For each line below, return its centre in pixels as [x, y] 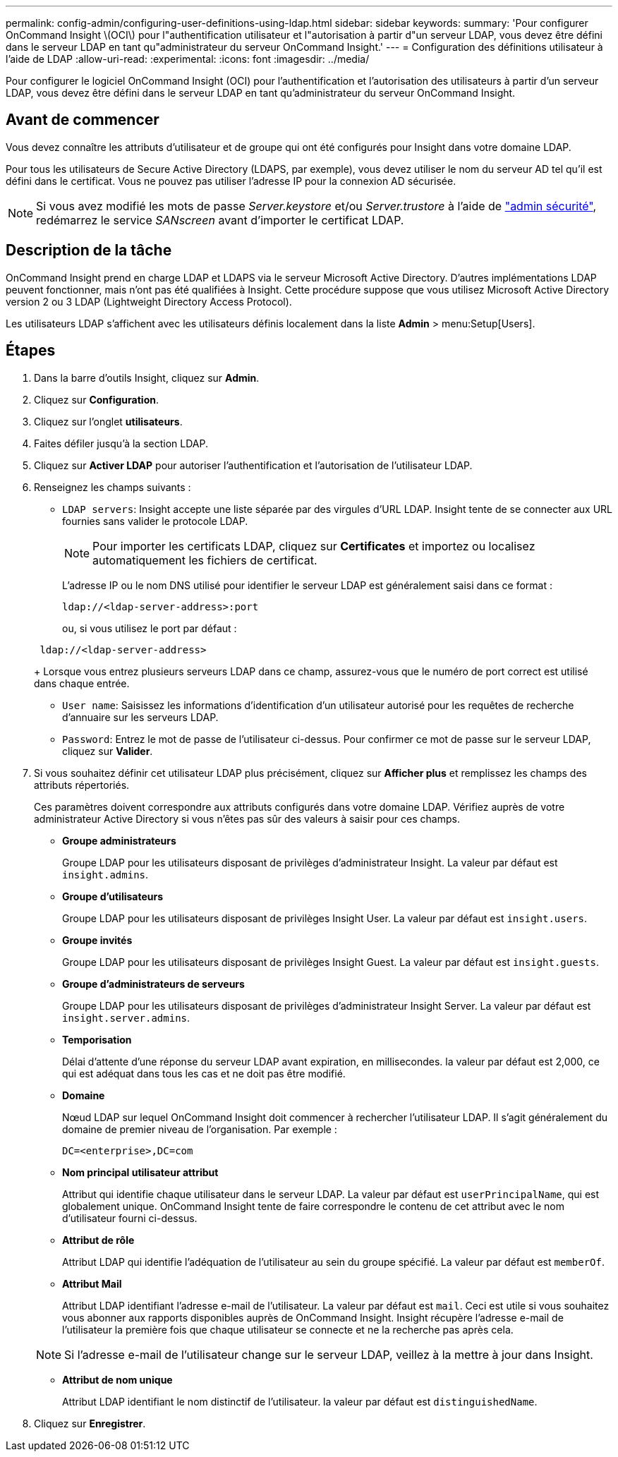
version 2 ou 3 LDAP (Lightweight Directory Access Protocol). [149, 301]
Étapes [31, 351]
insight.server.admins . [126, 1017]
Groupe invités [97, 940]
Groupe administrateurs [119, 840]
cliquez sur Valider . [108, 751]
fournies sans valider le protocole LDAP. [155, 521]
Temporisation [97, 1039]
